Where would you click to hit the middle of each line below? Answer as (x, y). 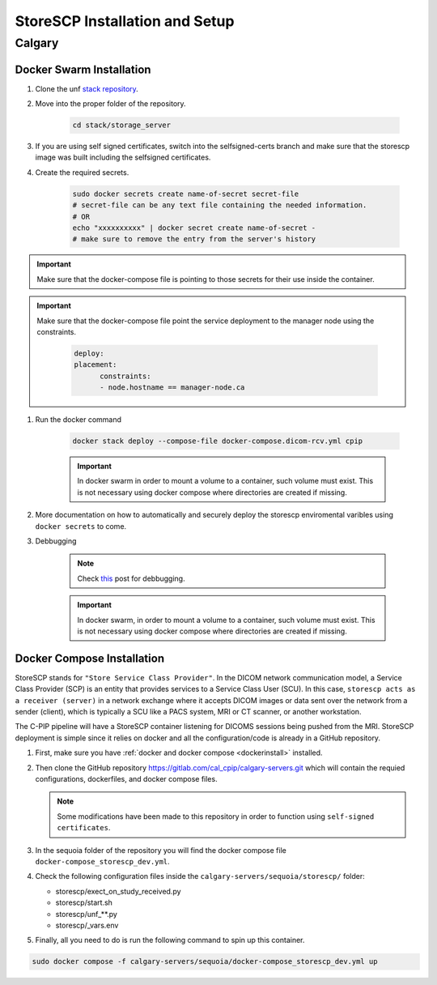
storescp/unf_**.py (86, 914)
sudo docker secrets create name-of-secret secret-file (186, 194)
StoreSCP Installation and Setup (125, 21)
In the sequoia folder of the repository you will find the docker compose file (161, 850)
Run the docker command (78, 420)
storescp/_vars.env (87, 925)
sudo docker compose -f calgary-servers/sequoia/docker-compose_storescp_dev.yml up (205, 962)
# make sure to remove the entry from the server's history (194, 239)
